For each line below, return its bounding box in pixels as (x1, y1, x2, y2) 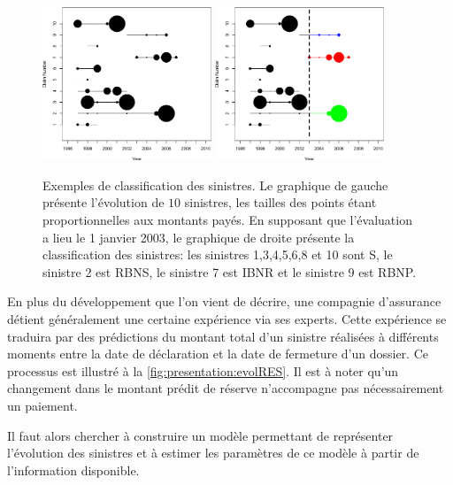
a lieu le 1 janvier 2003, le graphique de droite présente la (42, 227, 355, 246)
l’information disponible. (7, 460, 140, 479)
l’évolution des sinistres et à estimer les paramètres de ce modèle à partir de (7, 443, 419, 462)
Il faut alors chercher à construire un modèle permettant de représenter (7, 426, 394, 444)
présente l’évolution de (42, 193, 165, 212)
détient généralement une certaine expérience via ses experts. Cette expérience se (7, 310, 447, 328)
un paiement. (7, 396, 78, 414)
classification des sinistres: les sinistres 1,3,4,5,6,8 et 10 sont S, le (42, 245, 393, 264)
